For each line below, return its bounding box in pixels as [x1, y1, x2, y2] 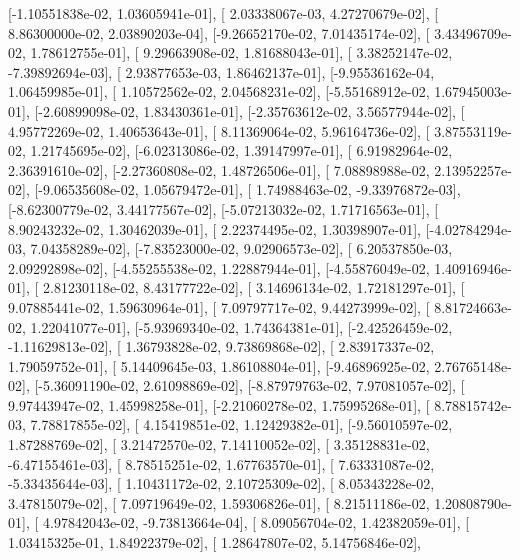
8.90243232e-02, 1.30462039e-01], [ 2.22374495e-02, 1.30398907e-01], [8, 218, 421, 239]
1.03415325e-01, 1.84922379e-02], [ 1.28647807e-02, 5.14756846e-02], [8, 532, 421, 553]
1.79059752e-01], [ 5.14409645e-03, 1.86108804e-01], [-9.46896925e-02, [8, 355, 430, 376]
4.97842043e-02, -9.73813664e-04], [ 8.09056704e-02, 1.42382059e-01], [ [42, 512, 470, 533]
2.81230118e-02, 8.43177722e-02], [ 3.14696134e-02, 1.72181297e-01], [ [42, 277, 465, 298]
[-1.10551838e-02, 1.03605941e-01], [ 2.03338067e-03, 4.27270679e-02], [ [8, 3, 439, 23]
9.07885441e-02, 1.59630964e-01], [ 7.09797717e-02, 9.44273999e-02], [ [8, 296, 430, 317]
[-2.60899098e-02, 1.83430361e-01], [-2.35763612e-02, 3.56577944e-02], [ [34, 100, 465, 121]
